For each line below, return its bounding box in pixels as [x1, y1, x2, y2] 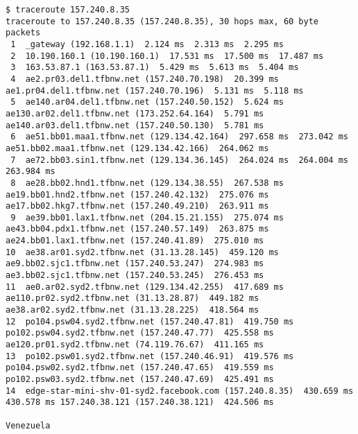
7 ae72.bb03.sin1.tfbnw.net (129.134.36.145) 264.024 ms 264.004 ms [10, 155, 348, 165]
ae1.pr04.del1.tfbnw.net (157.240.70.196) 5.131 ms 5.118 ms [6, 85, 304, 96]
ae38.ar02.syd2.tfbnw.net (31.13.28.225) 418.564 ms [6, 305, 259, 315]
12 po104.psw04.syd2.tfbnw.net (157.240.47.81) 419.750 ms [6, 316, 294, 327]
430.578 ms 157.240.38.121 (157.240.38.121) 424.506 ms [6, 397, 274, 408]
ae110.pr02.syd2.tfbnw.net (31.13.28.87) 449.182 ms [6, 293, 259, 304]
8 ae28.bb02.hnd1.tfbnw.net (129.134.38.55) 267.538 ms [10, 177, 284, 188]
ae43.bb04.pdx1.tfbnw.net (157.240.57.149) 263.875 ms [6, 224, 269, 234]
